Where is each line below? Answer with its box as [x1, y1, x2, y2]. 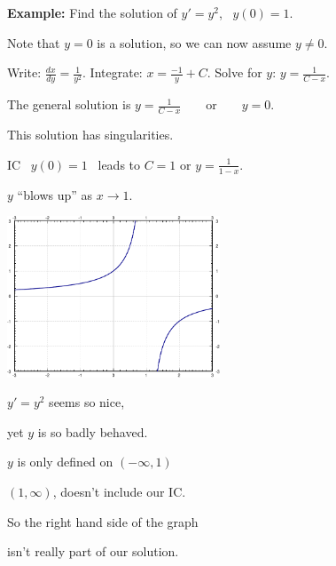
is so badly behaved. [37, 422, 148, 441]
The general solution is [7, 95, 131, 114]
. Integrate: [82, 63, 143, 82]
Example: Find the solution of [7, 4, 177, 21]
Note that [7, 33, 60, 52]
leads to [98, 155, 141, 173]
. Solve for [207, 63, 262, 82]
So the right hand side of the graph [7, 512, 199, 530]
